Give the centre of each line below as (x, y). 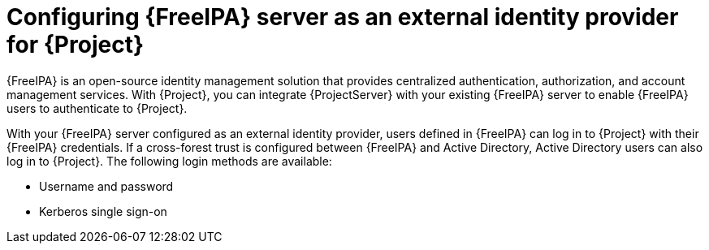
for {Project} (76, 45)
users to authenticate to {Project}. (97, 108)
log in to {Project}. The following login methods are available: (169, 161)
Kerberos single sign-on (103, 211)
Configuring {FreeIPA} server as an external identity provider (343, 17)
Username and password (106, 186)
